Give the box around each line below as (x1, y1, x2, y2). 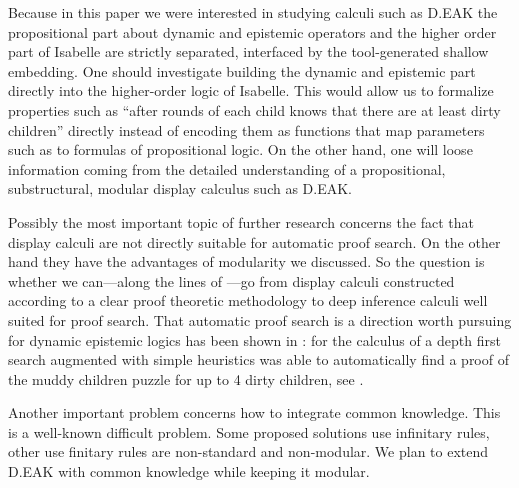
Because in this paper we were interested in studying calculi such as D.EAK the (8, 2, 498, 22)
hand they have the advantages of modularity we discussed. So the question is (8, 251, 485, 272)
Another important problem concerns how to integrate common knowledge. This (8, 402, 501, 423)
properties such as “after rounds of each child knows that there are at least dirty (8, 99, 501, 120)
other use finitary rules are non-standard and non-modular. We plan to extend (8, 441, 489, 462)
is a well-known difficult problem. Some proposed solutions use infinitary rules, (8, 421, 490, 442)
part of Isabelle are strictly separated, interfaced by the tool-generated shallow (8, 41, 489, 62)
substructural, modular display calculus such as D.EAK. (8, 178, 353, 199)
